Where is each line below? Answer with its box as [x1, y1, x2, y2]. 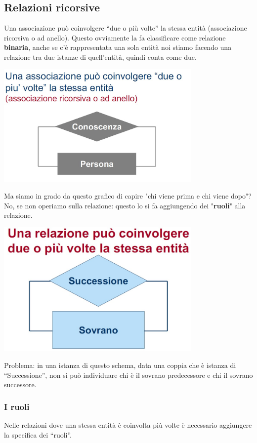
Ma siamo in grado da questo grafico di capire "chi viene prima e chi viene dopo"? [4, 190, 252, 201]
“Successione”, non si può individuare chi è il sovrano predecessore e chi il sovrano [4, 369, 253, 380]
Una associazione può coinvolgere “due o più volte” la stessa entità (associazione [4, 23, 247, 33]
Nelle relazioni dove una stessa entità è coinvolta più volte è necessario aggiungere [4, 420, 252, 430]
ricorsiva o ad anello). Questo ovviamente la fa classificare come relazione [4, 32, 226, 42]
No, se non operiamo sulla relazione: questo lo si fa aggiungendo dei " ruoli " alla [4, 200, 246, 210]
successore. [4, 379, 37, 390]
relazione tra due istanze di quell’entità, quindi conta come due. [4, 51, 197, 62]
